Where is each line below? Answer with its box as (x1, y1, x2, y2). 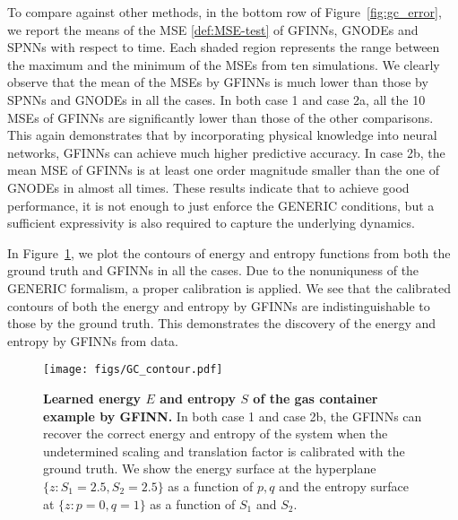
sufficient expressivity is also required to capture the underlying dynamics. (7, 213, 415, 232)
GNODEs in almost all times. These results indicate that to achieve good (7, 178, 410, 196)
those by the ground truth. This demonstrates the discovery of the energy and (7, 314, 436, 333)
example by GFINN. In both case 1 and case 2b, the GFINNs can (43, 406, 422, 425)
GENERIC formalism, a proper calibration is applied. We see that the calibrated (7, 278, 452, 297)
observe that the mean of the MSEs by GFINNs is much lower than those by (7, 73, 428, 91)
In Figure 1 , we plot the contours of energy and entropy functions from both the (7, 243, 451, 262)
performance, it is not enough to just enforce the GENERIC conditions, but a (7, 195, 435, 214)
